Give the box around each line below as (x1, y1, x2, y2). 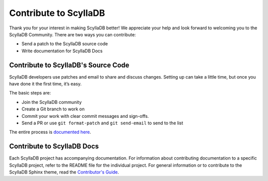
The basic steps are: (9, 90, 51, 96)
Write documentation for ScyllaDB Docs (21, 48, 103, 54)
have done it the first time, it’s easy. (9, 81, 82, 87)
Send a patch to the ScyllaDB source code (21, 41, 108, 47)
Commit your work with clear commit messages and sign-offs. (21, 113, 149, 119)
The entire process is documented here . (9, 129, 91, 135)
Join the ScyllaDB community (21, 99, 82, 105)
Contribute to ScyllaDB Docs (9, 142, 99, 151)
